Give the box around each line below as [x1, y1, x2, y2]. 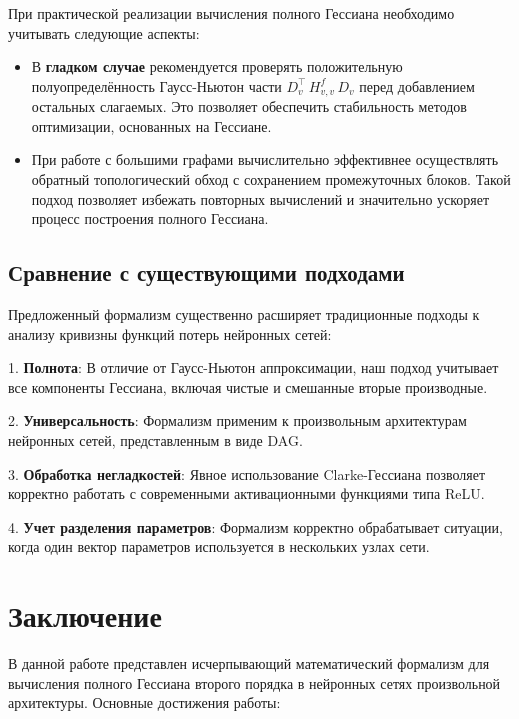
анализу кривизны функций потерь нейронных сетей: [8, 323, 332, 344]
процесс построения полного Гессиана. [31, 208, 269, 229]
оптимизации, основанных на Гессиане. [31, 115, 272, 136]
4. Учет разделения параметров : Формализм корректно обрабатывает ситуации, [8, 516, 503, 537]
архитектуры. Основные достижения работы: [8, 692, 281, 713]
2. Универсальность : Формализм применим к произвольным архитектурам [8, 410, 467, 431]
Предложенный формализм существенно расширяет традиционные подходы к [8, 304, 480, 324]
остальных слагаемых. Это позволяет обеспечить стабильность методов [31, 96, 467, 117]
